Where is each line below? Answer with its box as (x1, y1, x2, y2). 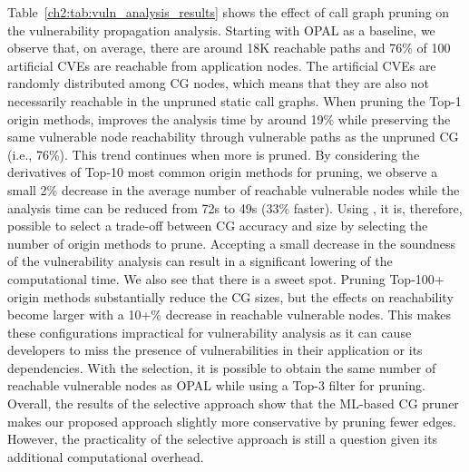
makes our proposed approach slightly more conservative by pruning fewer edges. (7, 411, 456, 430)
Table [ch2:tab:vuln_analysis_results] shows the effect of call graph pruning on (7, 3, 450, 21)
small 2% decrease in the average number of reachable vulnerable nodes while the (7, 180, 460, 199)
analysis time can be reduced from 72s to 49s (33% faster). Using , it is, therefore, (7, 198, 463, 217)
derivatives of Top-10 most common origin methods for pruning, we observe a (7, 162, 438, 182)
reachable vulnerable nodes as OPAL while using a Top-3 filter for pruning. (7, 376, 425, 395)
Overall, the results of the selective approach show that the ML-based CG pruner (7, 394, 459, 413)
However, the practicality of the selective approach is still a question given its (7, 429, 438, 448)
